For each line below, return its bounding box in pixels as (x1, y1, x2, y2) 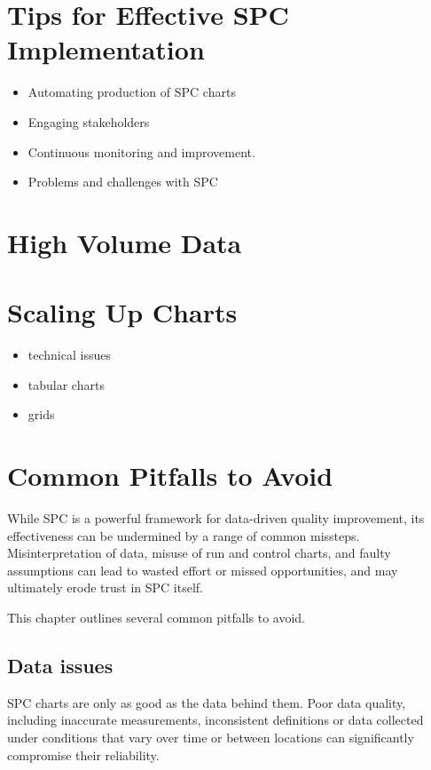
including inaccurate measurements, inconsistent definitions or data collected (7, 710, 424, 729)
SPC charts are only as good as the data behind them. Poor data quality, (7, 693, 406, 711)
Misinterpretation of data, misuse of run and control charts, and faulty (7, 544, 391, 562)
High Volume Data (7, 224, 242, 260)
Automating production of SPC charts (27, 83, 236, 101)
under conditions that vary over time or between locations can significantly (7, 728, 414, 747)
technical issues (27, 345, 111, 364)
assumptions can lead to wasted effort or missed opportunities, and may (7, 560, 398, 579)
